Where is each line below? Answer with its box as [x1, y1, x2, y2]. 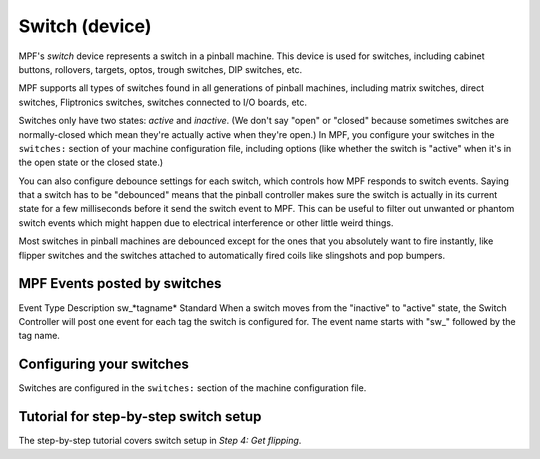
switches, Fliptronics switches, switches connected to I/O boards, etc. [18, 96, 308, 108]
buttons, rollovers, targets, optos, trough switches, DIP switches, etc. [18, 63, 303, 75]
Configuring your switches [18, 356, 189, 373]
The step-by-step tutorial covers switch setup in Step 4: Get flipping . [18, 435, 302, 447]
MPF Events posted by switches [18, 275, 222, 292]
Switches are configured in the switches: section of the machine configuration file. [18, 382, 367, 394]
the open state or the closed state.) [18, 156, 164, 169]
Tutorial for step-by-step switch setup [18, 408, 262, 425]
